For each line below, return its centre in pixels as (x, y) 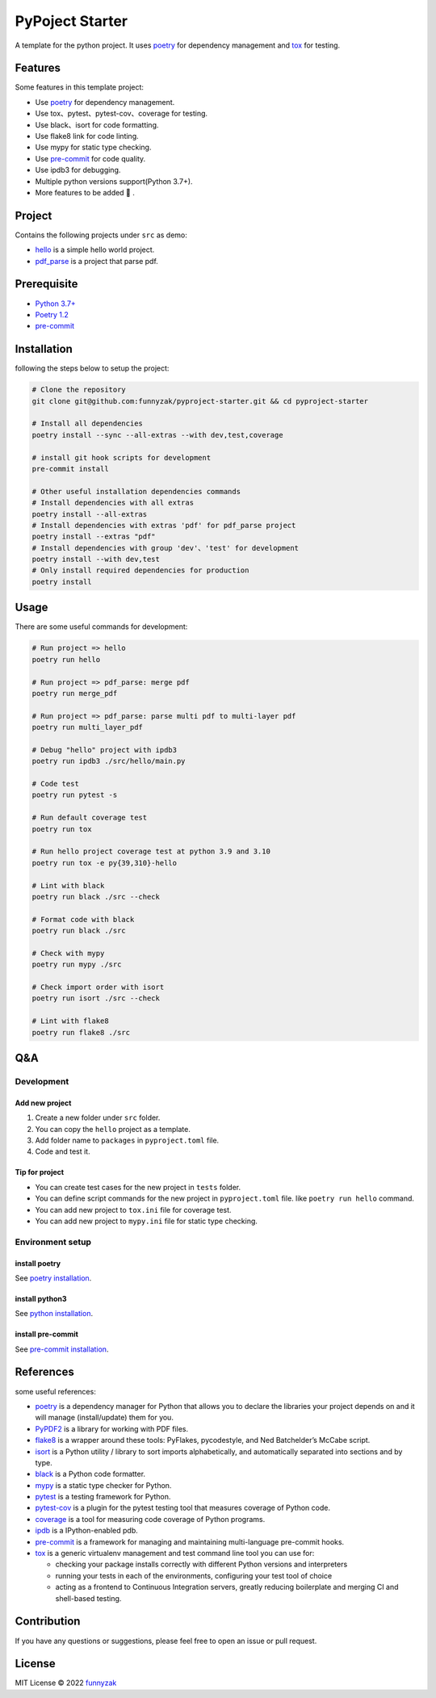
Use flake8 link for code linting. (87, 136)
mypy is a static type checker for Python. (103, 1485)
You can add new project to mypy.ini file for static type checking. (147, 1221)
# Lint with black (68, 885)
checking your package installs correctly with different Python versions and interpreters (201, 1564)
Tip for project (40, 1172)
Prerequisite (46, 284)
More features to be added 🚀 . (85, 192)
